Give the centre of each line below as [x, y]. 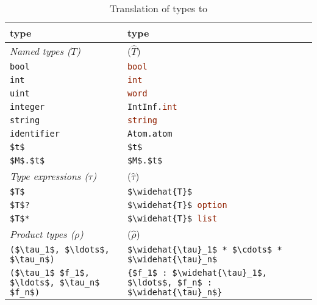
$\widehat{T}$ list [172, 218]
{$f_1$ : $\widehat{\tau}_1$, [197, 273]
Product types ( [42, 234]
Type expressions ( [49, 176]
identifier [35, 134]
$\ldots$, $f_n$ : [170, 282]
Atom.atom [150, 134]
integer [27, 107]
